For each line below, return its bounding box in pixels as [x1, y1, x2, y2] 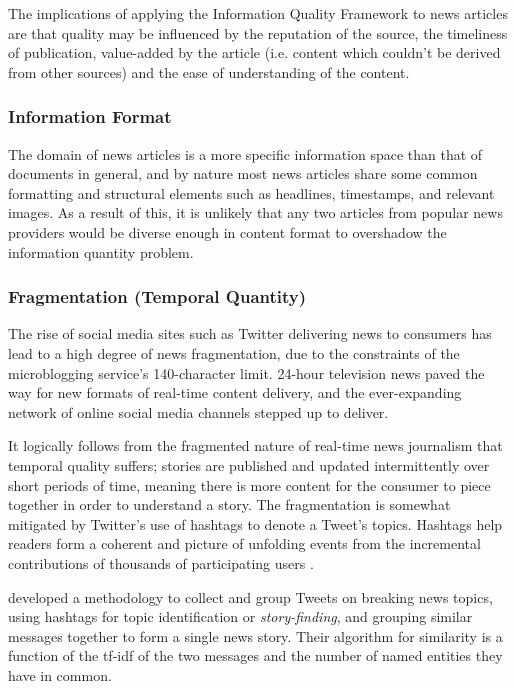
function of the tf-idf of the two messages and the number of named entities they [8, 645, 503, 666]
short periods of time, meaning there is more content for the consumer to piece [8, 474, 491, 495]
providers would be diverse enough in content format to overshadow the [8, 221, 447, 242]
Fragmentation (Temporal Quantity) [8, 284, 307, 309]
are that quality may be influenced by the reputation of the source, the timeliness [8, 22, 508, 43]
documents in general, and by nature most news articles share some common [8, 163, 478, 184]
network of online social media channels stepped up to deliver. [8, 401, 389, 422]
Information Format [8, 104, 172, 129]
